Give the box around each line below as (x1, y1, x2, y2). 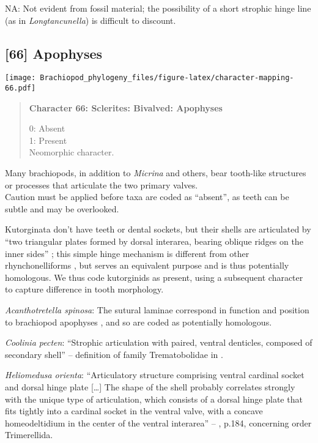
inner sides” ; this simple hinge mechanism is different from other (5, 247, 250, 259)
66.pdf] (5, 84, 36, 93)
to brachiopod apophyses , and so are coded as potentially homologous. (5, 315, 272, 328)
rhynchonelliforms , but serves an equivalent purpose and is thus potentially (5, 259, 289, 272)
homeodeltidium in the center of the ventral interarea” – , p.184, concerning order (5, 416, 312, 429)
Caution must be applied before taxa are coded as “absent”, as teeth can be (5, 190, 289, 203)
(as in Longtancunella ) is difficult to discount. (5, 13, 176, 26)
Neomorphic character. (29, 146, 114, 158)
